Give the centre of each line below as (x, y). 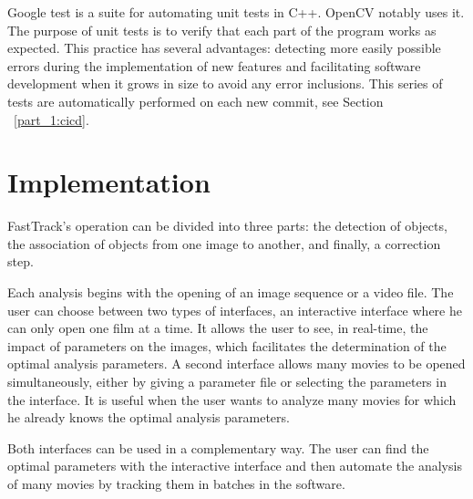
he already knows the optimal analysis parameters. (149, 417)
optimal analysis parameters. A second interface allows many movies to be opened (236, 364)
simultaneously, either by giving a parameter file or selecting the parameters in (227, 382)
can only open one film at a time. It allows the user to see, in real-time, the (218, 328)
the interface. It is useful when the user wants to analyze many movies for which (232, 399)
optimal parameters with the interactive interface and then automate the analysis (235, 466)
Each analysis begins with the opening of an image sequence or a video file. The (231, 292)
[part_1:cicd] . (51, 119)
